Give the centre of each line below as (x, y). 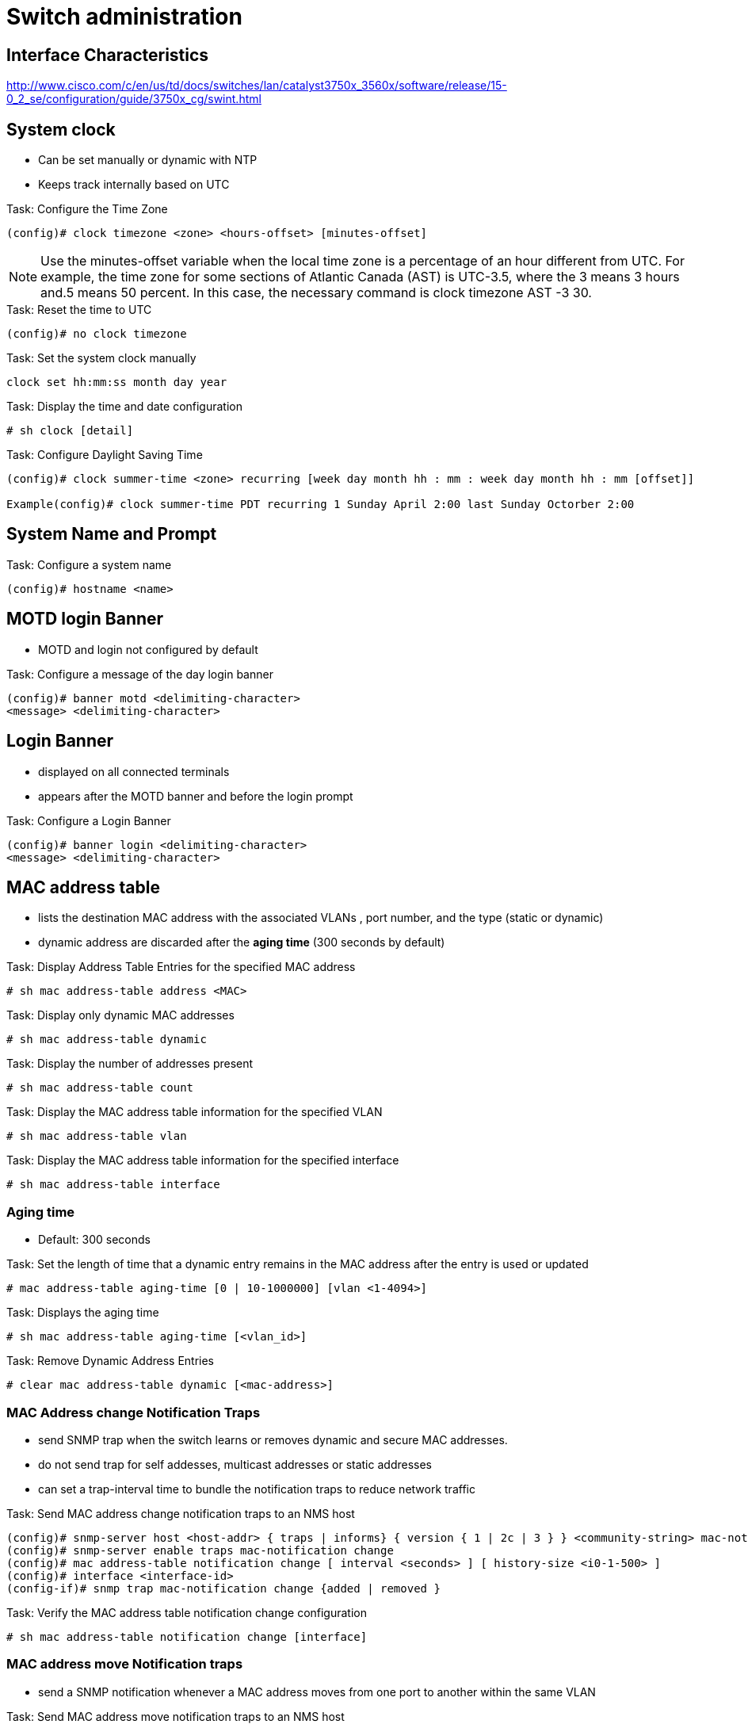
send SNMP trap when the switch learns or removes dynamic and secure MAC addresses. (273, 1439)
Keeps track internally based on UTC (134, 185)
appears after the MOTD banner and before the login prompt (196, 796)
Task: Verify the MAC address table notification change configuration (187, 1612)
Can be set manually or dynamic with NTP (148, 160)
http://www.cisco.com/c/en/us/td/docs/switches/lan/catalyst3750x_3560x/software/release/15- (257, 86)
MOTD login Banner (85, 619)
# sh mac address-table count (100, 1088)
